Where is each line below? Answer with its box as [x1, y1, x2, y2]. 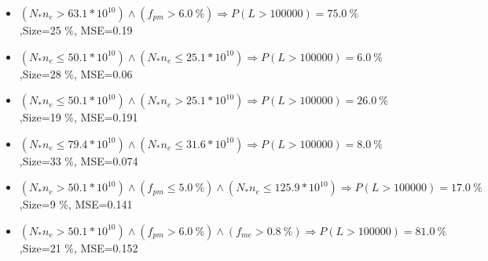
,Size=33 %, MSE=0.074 [19, 152, 138, 169]
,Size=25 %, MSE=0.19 [19, 22, 133, 38]
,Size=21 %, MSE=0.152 [19, 239, 138, 256]
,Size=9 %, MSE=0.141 [19, 196, 133, 212]
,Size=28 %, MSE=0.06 [19, 65, 133, 82]
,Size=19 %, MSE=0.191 [19, 109, 138, 125]
